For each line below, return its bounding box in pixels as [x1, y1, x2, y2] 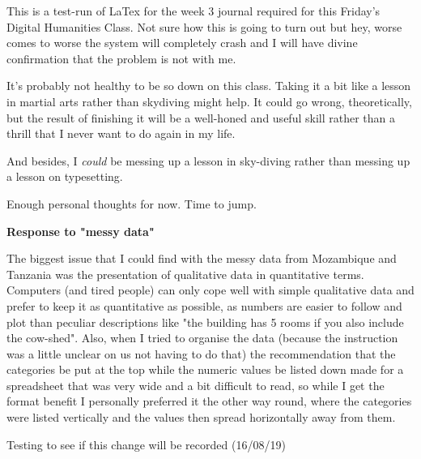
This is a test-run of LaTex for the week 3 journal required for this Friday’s [6, 2, 381, 19]
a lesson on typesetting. [6, 168, 123, 185]
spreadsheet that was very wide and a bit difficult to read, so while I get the [6, 376, 385, 393]
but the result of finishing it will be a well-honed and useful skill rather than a [6, 109, 395, 126]
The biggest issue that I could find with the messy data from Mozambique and [6, 250, 397, 267]
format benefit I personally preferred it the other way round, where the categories [6, 393, 412, 410]
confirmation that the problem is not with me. [6, 49, 236, 66]
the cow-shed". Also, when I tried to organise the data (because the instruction [6, 329, 398, 346]
